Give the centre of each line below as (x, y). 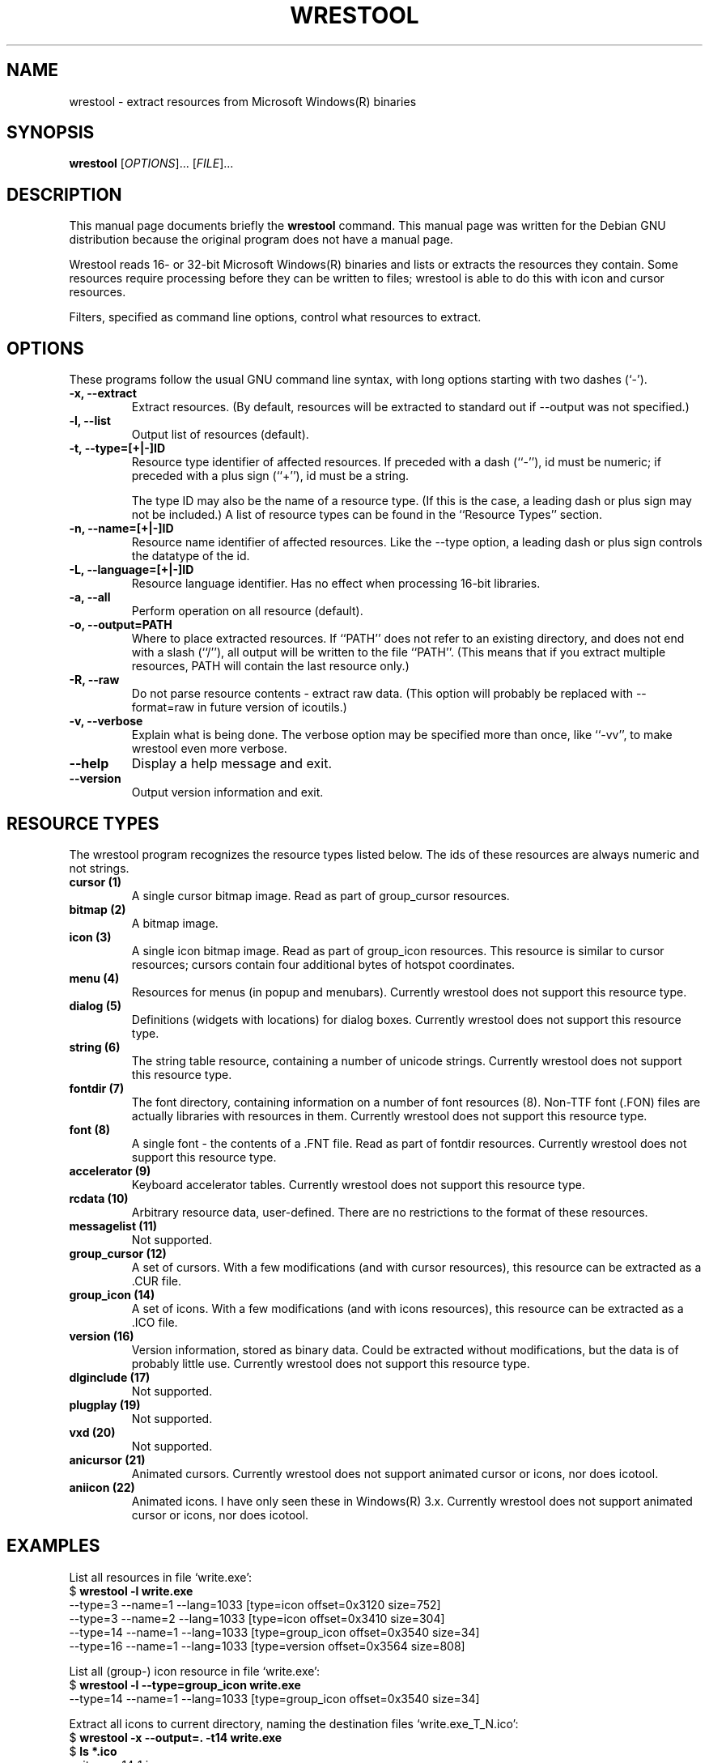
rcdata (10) (99, 1198)
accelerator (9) (110, 1170)
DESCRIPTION (64, 194)
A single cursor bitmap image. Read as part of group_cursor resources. (321, 895)
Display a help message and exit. (232, 764)
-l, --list (90, 421)
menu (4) (94, 978)
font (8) (90, 1129)
